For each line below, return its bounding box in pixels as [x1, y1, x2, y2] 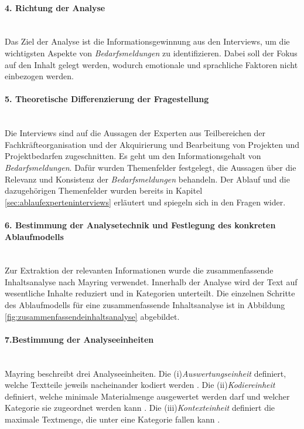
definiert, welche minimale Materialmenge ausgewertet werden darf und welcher [5, 390, 290, 402]
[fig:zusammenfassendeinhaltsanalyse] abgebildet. [5, 310, 180, 322]
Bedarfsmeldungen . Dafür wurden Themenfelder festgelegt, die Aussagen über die [5, 161, 296, 173]
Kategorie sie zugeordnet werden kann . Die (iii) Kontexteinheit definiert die [5, 401, 275, 414]
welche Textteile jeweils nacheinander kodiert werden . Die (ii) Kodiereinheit [5, 379, 275, 391]
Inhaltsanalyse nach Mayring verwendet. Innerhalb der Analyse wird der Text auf [5, 275, 298, 288]
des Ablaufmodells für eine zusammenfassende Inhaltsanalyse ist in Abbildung [5, 299, 285, 311]
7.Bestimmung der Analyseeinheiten [5, 333, 154, 345]
